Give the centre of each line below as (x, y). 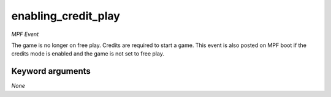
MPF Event (25, 34)
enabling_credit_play (66, 16)
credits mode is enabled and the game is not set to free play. (88, 54)
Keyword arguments (51, 71)
